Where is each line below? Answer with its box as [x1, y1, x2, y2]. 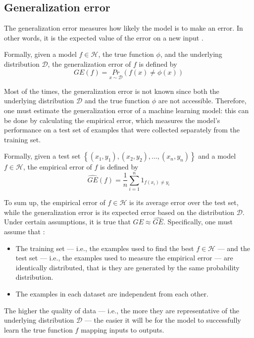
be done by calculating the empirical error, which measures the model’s [4, 115, 220, 125]
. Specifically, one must [163, 216, 233, 227]
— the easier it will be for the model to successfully [84, 315, 241, 325]
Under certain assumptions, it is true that [4, 216, 131, 227]
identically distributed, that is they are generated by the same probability [15, 262, 240, 272]
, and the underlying [160, 49, 222, 59]
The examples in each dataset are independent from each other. [15, 289, 208, 299]
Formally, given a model [4, 49, 77, 59]
